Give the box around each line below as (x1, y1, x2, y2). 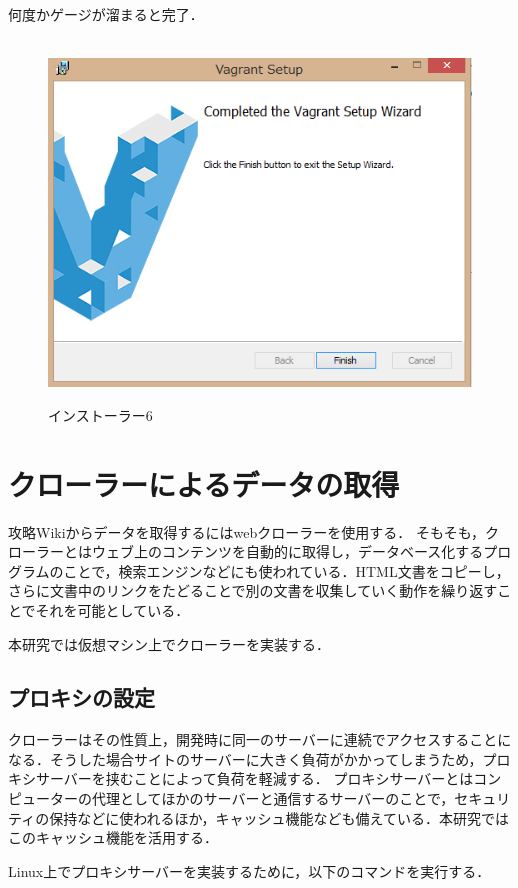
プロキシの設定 (8, 682, 155, 713)
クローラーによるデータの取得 (8, 463, 400, 504)
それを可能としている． (35, 599, 190, 620)
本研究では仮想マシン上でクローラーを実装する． (8, 633, 330, 654)
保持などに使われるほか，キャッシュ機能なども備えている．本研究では (49, 807, 509, 828)
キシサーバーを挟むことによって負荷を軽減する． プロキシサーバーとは (8, 768, 474, 789)
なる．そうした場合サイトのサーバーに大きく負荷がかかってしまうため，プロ (8, 748, 511, 769)
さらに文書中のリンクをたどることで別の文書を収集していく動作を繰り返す (8, 580, 498, 601)
